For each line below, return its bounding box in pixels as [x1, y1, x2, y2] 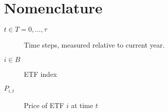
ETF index [24, 68, 57, 79]
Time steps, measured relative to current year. [24, 40, 165, 50]
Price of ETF [24, 100, 64, 110]
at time [71, 100, 93, 110]
